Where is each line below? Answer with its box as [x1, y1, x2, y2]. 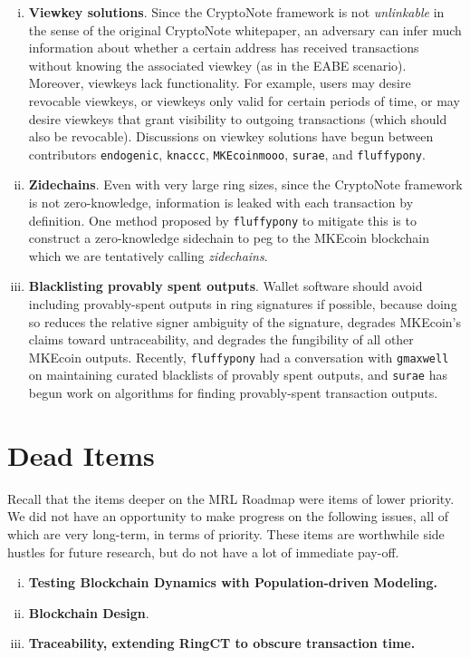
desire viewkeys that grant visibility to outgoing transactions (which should [28, 109, 447, 128]
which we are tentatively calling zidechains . [28, 246, 268, 265]
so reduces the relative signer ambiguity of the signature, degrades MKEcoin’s [28, 312, 462, 331]
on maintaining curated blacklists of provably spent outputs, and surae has [28, 365, 447, 384]
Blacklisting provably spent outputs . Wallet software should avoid [28, 276, 423, 295]
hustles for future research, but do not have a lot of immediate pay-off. [7, 542, 399, 561]
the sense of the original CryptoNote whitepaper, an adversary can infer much [28, 20, 462, 39]
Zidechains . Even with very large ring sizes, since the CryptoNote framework [28, 175, 463, 194]
